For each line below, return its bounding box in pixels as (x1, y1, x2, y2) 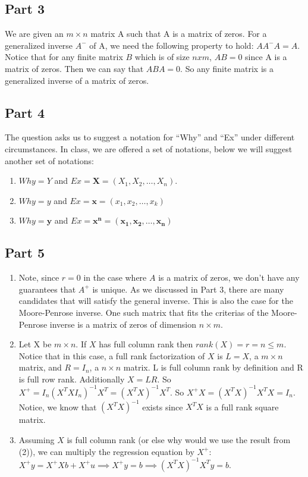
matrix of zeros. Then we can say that (5, 62, 144, 74)
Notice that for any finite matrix (5, 51, 123, 63)
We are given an (5, 27, 64, 40)
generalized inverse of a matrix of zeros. (5, 74, 149, 86)
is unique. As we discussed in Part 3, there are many (92, 283, 284, 295)
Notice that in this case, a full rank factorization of (18, 349, 205, 362)
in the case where (83, 271, 147, 284)
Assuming (18, 434, 55, 446)
